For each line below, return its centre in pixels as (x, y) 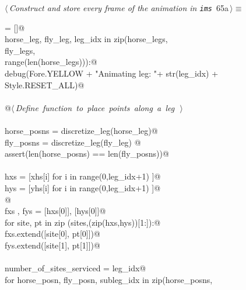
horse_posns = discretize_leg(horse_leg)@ (81, 130)
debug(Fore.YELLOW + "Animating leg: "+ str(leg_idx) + (112, 73)
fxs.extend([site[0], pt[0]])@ (52, 234)
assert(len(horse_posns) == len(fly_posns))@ (87, 153)
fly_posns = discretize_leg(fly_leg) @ (73, 142)
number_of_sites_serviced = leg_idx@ (75, 268)
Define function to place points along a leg (95, 107)
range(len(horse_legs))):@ (51, 62)
